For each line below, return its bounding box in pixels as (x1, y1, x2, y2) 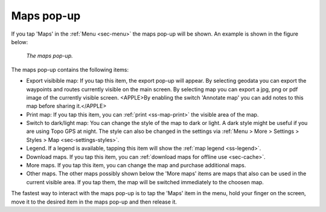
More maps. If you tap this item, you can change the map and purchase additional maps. (26, 162, 246, 169)
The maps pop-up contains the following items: (11, 66, 129, 73)
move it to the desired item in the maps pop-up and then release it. (11, 198, 177, 205)
